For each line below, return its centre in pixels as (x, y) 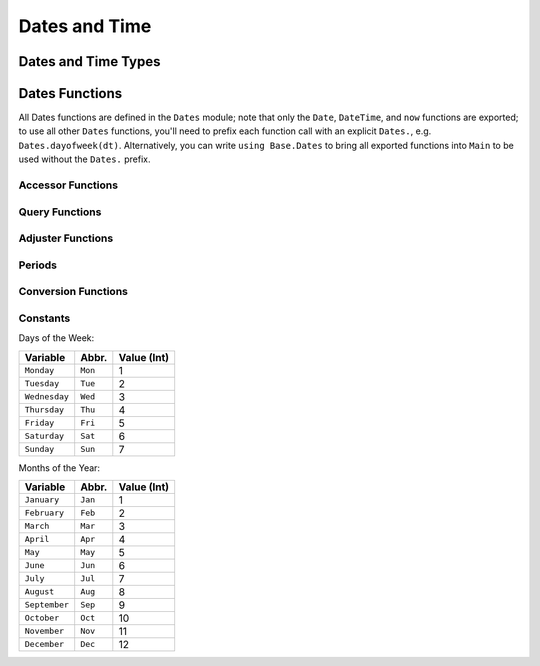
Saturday (44, 436)
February (44, 513)
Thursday (44, 410)
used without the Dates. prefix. (84, 159)
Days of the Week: (56, 338)
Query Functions (60, 212)
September (47, 605)
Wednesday (47, 396)
